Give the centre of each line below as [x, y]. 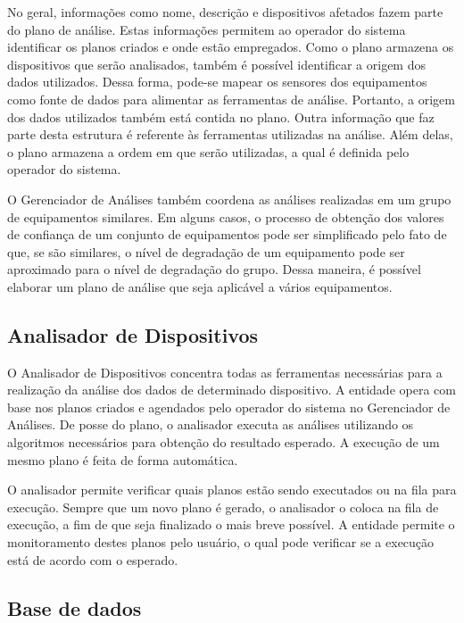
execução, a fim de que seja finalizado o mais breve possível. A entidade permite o [231, 524]
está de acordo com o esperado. [93, 559]
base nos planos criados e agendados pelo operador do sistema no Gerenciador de [229, 407]
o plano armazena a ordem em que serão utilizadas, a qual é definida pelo [208, 151]
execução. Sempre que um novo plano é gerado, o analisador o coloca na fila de [223, 507]
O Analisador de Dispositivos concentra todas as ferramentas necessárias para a [225, 372]
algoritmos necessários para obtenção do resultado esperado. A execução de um [224, 442]
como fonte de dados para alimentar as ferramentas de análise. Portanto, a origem [231, 99]
